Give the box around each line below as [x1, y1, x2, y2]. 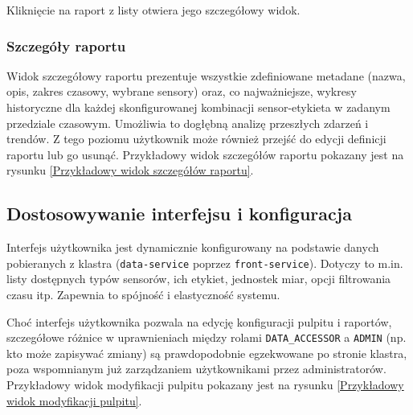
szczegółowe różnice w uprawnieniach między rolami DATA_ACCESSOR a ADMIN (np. [6, 329, 407, 346]
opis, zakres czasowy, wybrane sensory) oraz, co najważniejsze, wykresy [6, 83, 357, 100]
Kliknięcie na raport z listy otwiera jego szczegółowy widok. [6, 2, 301, 18]
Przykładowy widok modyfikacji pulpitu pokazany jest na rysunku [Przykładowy [6, 376, 404, 393]
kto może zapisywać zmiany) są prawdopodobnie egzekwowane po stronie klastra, [6, 344, 407, 361]
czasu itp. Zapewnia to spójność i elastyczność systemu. [6, 286, 280, 303]
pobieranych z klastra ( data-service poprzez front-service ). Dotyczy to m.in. [6, 254, 403, 271]
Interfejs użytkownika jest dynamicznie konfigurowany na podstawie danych [6, 239, 379, 256]
